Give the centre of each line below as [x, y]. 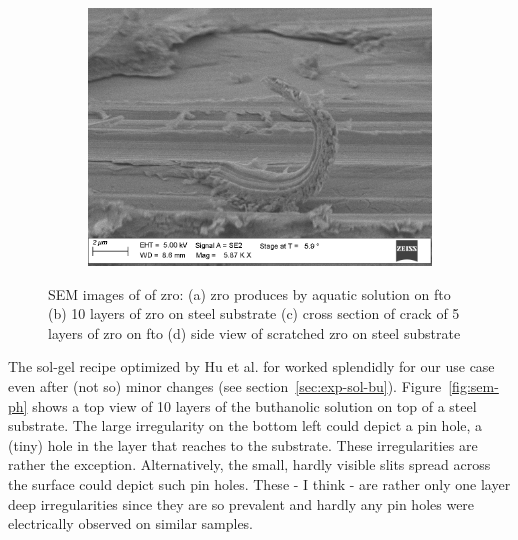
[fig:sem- [473, 385]
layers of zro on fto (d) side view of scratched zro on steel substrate [254, 332]
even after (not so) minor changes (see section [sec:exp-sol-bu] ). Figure [225, 385]
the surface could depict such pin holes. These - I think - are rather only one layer [259, 483]
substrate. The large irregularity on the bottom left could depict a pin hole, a [245, 425]
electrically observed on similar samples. [131, 523]
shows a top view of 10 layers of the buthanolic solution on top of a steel [254, 405]
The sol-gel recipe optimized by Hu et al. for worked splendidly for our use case [251, 366]
